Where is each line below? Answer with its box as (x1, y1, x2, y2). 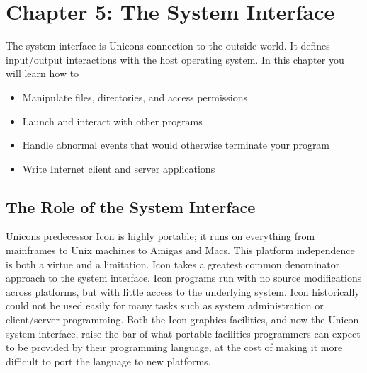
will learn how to (6, 66, 79, 81)
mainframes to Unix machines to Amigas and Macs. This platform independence (6, 243, 355, 258)
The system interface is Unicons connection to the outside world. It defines (6, 38, 330, 53)
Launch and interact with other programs (22, 113, 203, 128)
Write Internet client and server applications (22, 161, 215, 176)
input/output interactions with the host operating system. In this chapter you (6, 52, 344, 67)
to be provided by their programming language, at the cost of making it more (6, 340, 343, 355)
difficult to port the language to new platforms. (6, 353, 211, 368)
